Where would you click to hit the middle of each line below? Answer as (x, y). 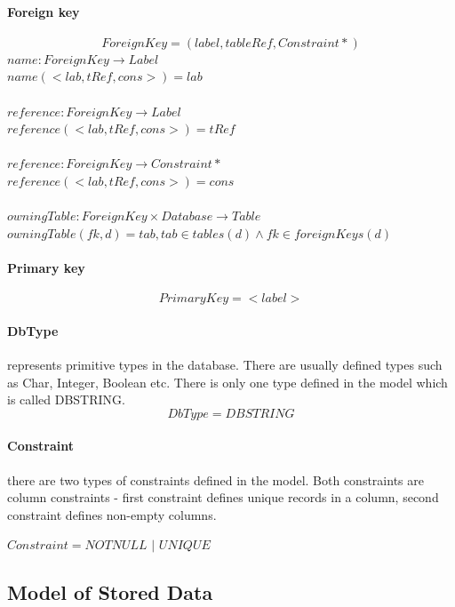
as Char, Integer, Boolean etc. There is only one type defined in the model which (227, 382)
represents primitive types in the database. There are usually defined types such (225, 364)
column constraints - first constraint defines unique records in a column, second (223, 497)
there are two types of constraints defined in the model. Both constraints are (216, 479)
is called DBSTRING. (66, 399)
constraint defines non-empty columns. (112, 514)
